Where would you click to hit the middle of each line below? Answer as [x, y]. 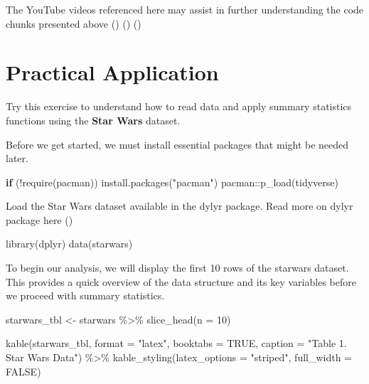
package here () [39, 219]
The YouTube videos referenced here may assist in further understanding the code [185, 9]
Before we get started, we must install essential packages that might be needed [177, 144]
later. [17, 158]
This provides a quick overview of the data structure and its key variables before [181, 281]
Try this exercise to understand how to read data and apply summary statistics [179, 106]
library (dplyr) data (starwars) [69, 244]
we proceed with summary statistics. [85, 295]
